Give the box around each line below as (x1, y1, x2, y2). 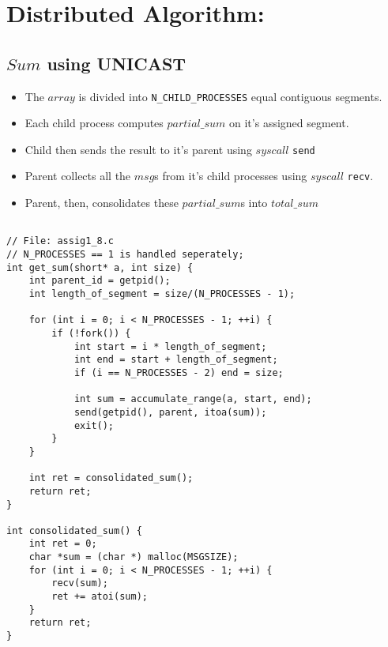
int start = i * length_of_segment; (73, 340, 267, 352)
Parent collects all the (24, 167, 131, 184)
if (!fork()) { (51, 327, 131, 339)
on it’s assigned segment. (229, 115, 349, 131)
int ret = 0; (28, 538, 97, 550)
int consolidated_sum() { (6, 525, 142, 536)
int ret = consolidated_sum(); (28, 472, 194, 484)
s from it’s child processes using (154, 167, 307, 184)
